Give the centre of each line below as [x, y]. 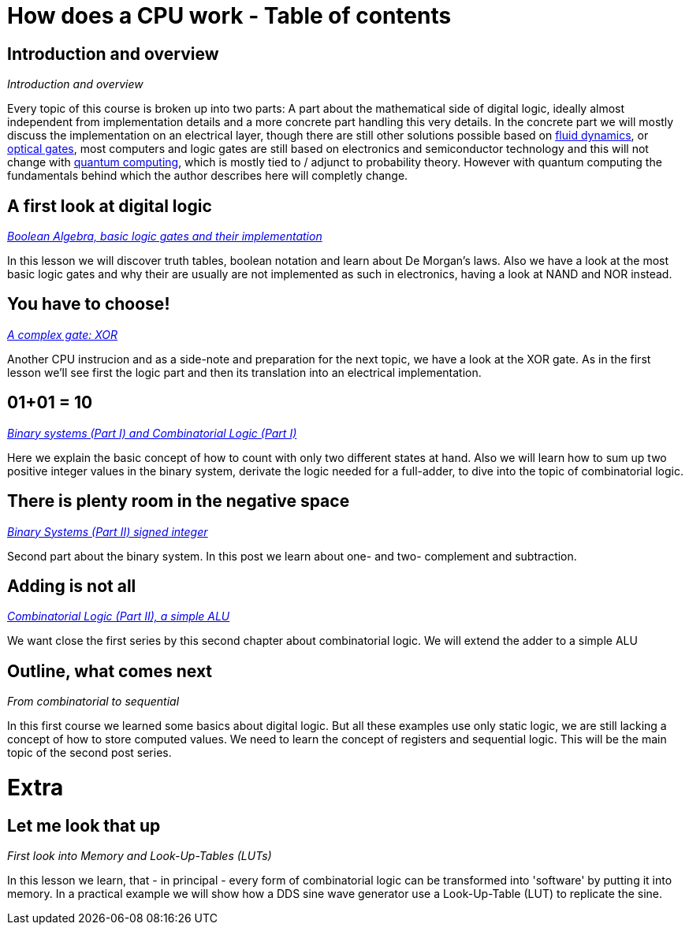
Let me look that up [84, 825]
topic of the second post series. [89, 753]
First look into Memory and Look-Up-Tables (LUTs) [140, 856]
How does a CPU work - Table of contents [229, 16]
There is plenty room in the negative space [179, 501]
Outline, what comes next [110, 671]
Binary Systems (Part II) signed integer [108, 531]
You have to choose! [89, 304]
